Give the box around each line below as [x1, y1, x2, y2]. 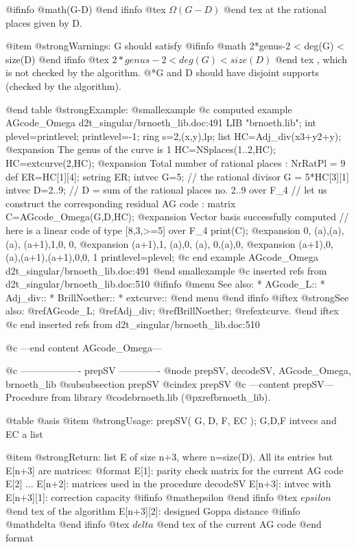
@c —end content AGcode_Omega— [5, 340, 162, 354]
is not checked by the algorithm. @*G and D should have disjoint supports [5, 65, 319, 80]
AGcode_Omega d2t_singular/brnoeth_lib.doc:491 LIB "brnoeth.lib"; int [5, 115, 317, 130]
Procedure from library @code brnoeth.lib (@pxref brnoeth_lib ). [5, 390, 271, 404]
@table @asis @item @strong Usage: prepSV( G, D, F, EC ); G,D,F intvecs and [5, 413, 337, 428]
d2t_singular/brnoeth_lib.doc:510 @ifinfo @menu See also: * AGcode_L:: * [5, 277, 325, 291]
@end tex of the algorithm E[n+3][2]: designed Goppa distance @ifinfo [5, 503, 300, 517]
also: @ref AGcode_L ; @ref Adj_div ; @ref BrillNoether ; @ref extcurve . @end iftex [5, 303, 339, 318]
